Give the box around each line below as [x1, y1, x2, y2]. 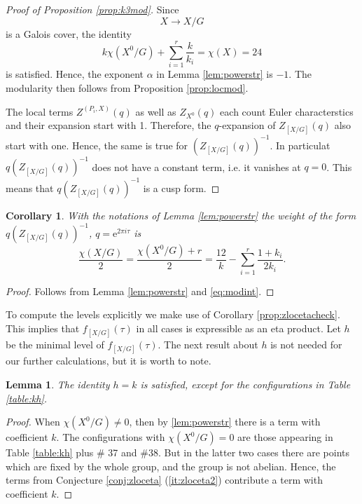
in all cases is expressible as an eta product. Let [136, 320, 341, 335]
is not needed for [270, 337, 342, 352]
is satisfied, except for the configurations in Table [140, 376, 351, 391]
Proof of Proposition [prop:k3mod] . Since [6, 2, 179, 16]
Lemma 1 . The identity [6, 376, 110, 391]
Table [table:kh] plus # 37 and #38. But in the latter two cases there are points [6, 445, 349, 460]
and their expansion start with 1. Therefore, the [6, 118, 211, 132]
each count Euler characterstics [220, 104, 354, 118]
